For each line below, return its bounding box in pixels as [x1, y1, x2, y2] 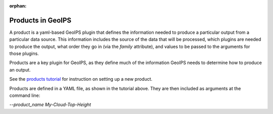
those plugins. [9, 50, 39, 56]
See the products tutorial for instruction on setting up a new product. [9, 76, 153, 82]
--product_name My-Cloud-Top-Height [9, 101, 91, 108]
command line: [9, 92, 40, 98]
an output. [9, 67, 31, 73]
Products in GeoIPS [9, 16, 72, 25]
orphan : [9, 3, 27, 9]
